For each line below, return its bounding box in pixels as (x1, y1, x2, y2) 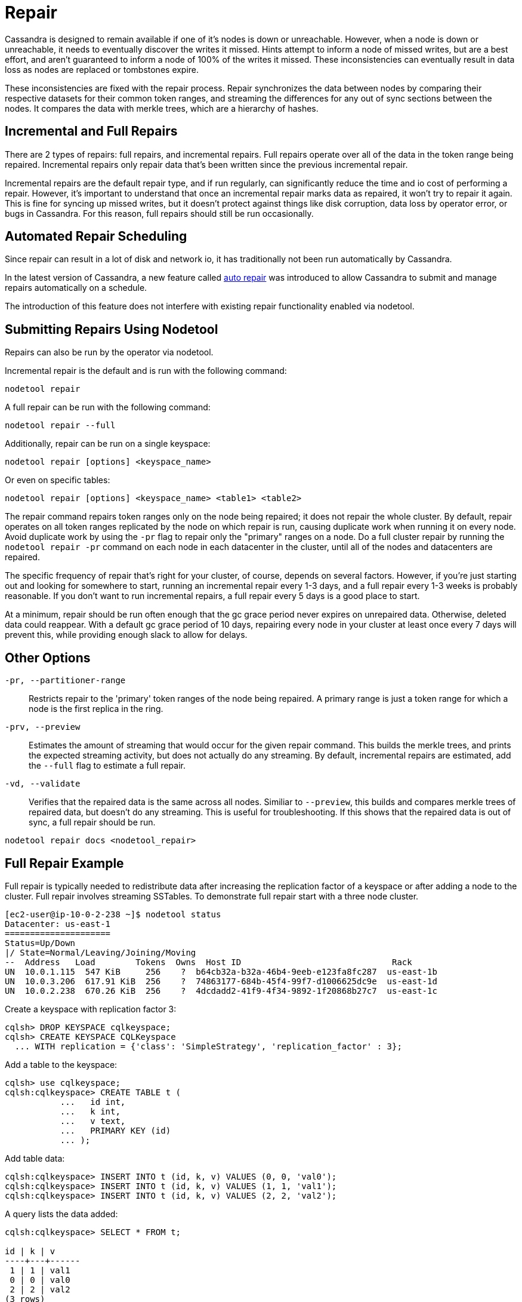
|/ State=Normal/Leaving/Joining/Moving (5, 947, 196, 957)
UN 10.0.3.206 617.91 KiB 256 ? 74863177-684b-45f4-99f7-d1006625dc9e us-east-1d (5, 976, 437, 986)
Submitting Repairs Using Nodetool (5, 321, 218, 337)
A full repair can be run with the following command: (5, 402, 211, 413)
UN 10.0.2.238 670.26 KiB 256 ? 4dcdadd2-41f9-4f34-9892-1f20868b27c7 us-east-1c (5, 985, 437, 996)
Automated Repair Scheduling (5, 229, 187, 244)
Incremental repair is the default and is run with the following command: (5, 366, 287, 376)
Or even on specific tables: (5, 475, 110, 486)
